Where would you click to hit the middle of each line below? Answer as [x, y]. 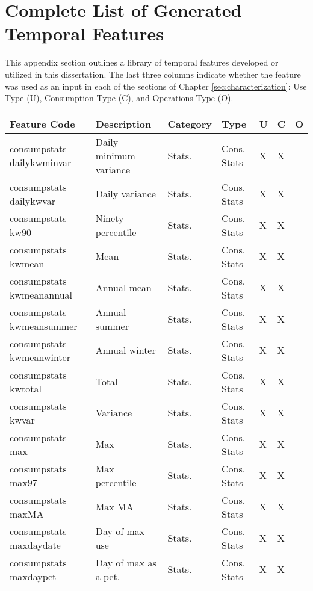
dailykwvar [33, 200]
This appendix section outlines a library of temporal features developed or [142, 62]
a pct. [108, 576]
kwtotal [26, 388]
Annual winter [126, 350]
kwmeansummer [44, 326]
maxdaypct [33, 576]
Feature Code [42, 123]
